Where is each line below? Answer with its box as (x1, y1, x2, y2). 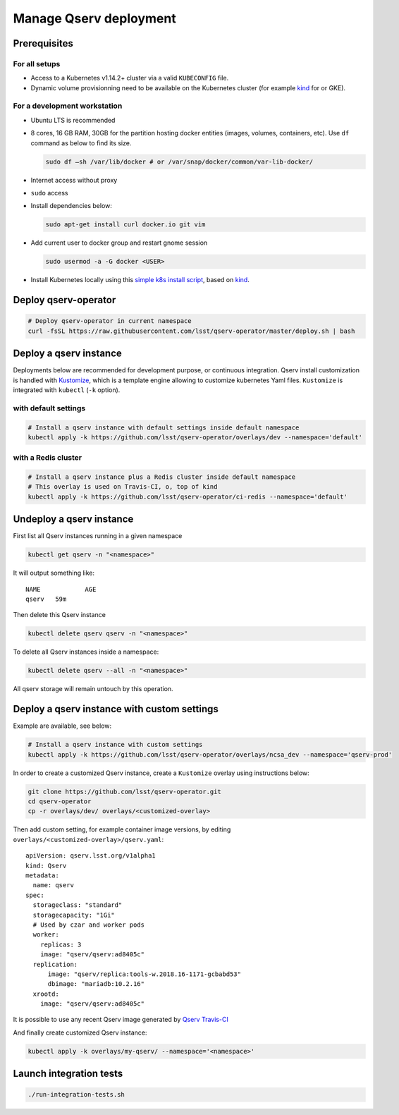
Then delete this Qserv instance (13, 611, 106, 619)
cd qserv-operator (27, 798, 92, 805)
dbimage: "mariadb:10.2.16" (47, 980, 145, 988)
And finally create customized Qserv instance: (13, 1028, 147, 1037)
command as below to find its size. (30, 138, 132, 147)
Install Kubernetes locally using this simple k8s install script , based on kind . (30, 276, 250, 284)
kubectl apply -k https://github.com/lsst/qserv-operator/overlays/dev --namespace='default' (27, 433, 363, 441)
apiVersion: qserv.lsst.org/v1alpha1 (25, 852, 156, 860)
